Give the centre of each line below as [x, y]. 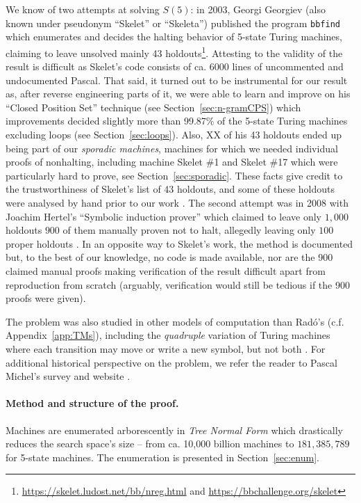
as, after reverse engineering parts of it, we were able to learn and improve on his [178, 94]
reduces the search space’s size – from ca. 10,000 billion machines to [150, 444]
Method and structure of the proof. [92, 403]
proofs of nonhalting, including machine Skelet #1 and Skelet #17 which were [172, 162]
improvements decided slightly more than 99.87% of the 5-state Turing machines [177, 121]
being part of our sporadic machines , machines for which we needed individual [172, 148]
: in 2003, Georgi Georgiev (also [258, 9]
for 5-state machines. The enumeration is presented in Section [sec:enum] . [162, 457]
